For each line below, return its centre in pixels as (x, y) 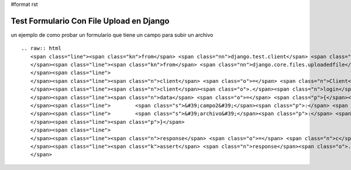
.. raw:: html (41, 48)
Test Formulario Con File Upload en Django (90, 21)
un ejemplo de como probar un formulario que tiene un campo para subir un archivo (112, 34)
